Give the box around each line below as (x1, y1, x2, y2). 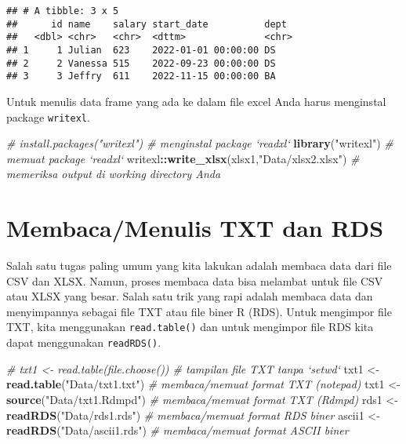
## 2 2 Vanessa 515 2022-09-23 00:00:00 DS (6, 57, 276, 69)
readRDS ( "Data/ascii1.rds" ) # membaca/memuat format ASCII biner (6, 422, 349, 439)
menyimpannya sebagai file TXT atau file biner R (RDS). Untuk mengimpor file (6, 303, 392, 319)
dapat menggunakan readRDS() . (6, 334, 161, 351)
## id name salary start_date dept (6, 18, 287, 30)
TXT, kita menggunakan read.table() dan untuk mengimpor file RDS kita (6, 318, 374, 335)
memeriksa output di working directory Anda (6, 166, 221, 182)
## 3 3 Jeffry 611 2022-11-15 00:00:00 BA (6, 71, 276, 82)
